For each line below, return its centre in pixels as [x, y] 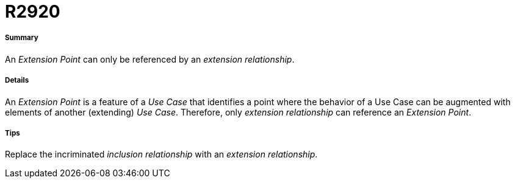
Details [17, 81]
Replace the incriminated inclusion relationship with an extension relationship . [161, 154]
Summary [22, 38]
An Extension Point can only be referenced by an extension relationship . [150, 59]
